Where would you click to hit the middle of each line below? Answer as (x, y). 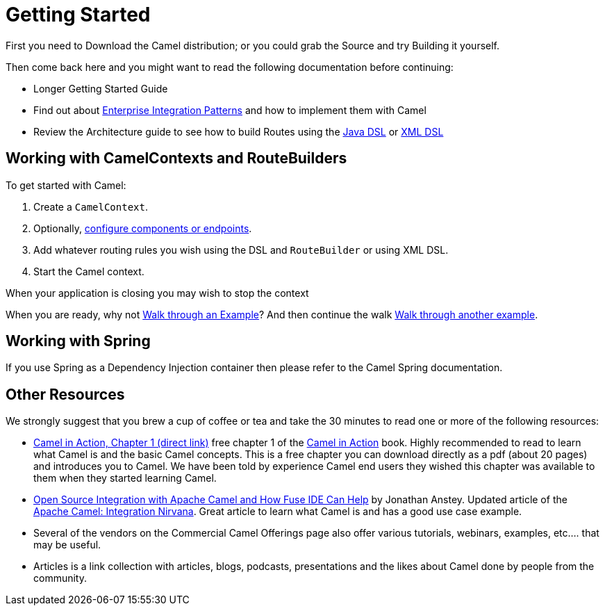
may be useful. (67, 545)
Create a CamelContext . (91, 206)
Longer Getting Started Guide (101, 88)
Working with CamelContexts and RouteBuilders (176, 158)
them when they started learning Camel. (125, 478)
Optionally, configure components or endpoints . (143, 228)
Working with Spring (78, 341)
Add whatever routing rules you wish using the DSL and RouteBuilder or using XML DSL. (241, 250)
